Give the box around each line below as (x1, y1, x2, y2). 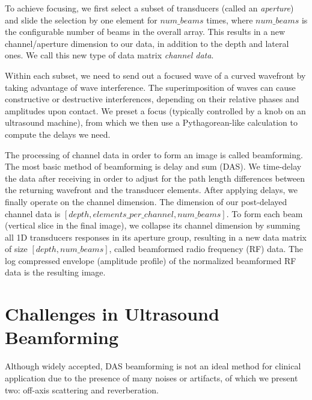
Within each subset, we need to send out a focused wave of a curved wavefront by (5, 69, 306, 81)
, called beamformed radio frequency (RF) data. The (109, 242, 304, 255)
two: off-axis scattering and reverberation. (5, 383, 159, 396)
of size (5, 242, 28, 255)
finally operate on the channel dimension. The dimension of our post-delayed (5, 195, 287, 208)
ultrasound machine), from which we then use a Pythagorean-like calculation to (5, 116, 298, 129)
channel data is (5, 207, 61, 220)
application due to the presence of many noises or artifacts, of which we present (5, 371, 298, 384)
